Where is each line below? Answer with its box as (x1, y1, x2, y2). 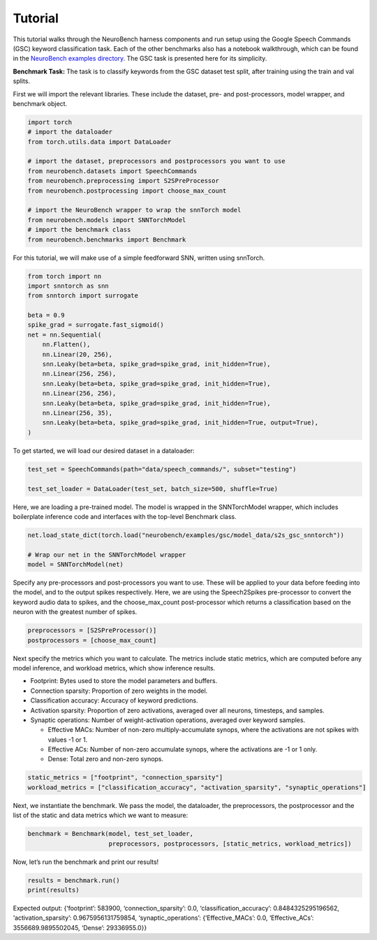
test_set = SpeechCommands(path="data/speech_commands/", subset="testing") (27, 465, 297, 473)
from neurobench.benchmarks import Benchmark (27, 235, 186, 244)
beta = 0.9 (27, 311, 65, 319)
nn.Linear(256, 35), (42, 409, 113, 417)
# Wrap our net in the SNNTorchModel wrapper (27, 550, 186, 559)
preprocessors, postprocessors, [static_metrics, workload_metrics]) (108, 839, 352, 848)
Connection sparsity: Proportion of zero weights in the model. (30, 686, 208, 695)
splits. (13, 77, 31, 85)
